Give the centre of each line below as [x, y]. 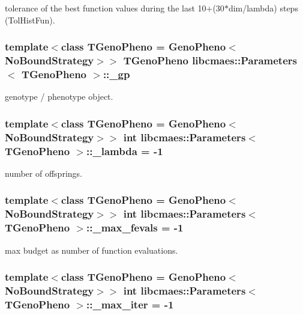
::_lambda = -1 [125, 151]
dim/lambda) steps [263, 8]
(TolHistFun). [30, 20]
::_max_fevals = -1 [135, 228]
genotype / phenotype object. [59, 96]
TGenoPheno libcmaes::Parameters [210, 60]
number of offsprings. [43, 173]
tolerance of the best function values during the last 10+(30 [115, 8]
